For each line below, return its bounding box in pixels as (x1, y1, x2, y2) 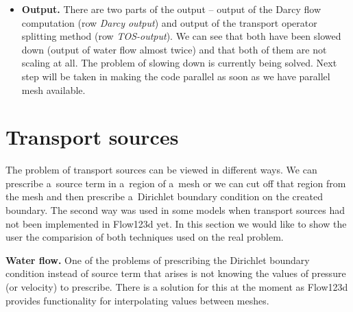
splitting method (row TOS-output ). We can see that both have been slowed (21, 29, 341, 43)
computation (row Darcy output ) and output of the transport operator (21, 15, 317, 29)
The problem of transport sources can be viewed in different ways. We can (5, 163, 317, 177)
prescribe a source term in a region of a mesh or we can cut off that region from (5, 176, 346, 190)
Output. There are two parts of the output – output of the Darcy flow (21, 2, 321, 16)
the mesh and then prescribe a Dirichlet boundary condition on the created (5, 189, 323, 204)
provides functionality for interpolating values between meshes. (5, 293, 269, 307)
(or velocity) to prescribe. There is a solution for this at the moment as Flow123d (5, 280, 348, 294)
